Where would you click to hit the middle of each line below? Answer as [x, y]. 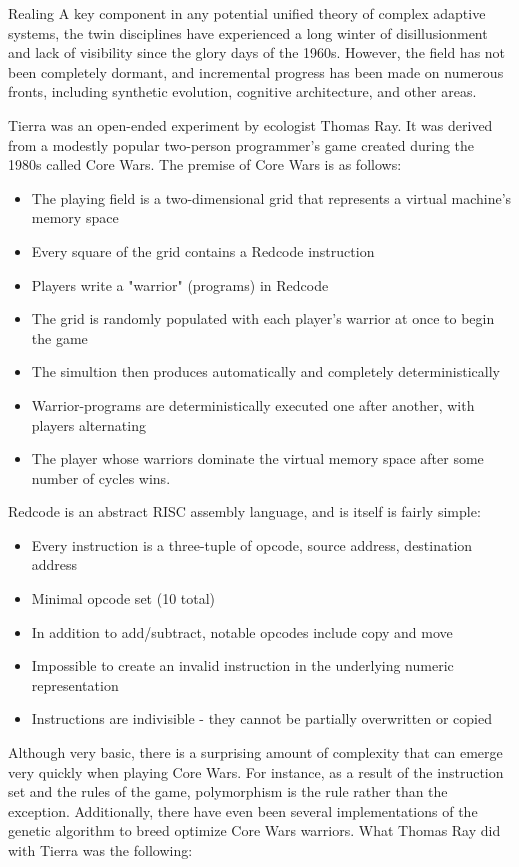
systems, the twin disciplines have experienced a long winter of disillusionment [248, 32]
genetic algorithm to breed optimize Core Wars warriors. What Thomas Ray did [254, 830]
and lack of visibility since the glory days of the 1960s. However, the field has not [257, 52]
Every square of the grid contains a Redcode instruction [203, 250]
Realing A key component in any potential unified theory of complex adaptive [247, 13]
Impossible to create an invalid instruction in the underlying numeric [242, 665]
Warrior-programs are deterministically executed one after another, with [253, 404]
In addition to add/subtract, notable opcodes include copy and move [242, 631]
